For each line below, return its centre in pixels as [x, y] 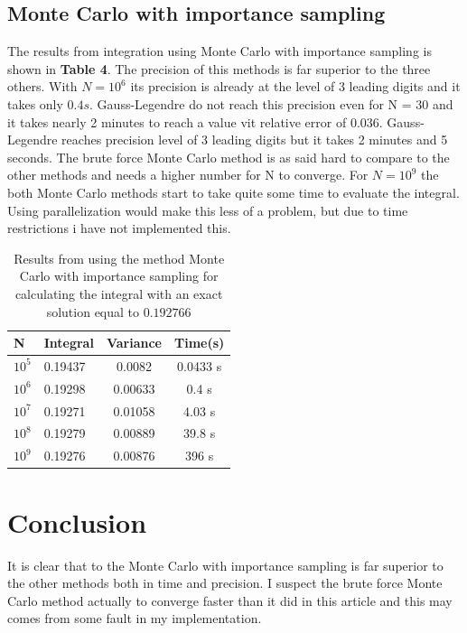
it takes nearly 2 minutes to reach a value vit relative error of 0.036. [195, 121]
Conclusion [77, 521]
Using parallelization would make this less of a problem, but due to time [208, 210]
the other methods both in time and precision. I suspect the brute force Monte [225, 583]
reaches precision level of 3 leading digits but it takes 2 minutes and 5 [255, 140]
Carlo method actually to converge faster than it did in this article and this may [230, 600]
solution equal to [93, 311]
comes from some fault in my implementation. [135, 618]
